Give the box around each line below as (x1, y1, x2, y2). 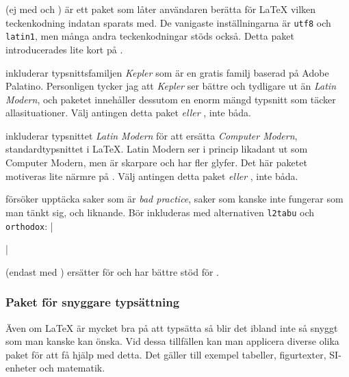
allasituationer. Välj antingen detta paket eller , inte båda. (5, 105, 251, 120)
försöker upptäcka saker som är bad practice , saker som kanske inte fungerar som (5, 192, 344, 206)
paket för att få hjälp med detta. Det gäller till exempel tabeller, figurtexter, (5, 347, 326, 361)
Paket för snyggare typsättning (5, 294, 180, 311)
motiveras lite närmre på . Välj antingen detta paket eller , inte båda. (5, 168, 298, 183)
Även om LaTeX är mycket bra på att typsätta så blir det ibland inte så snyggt (5, 320, 338, 335)
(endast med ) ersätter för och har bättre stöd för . (5, 264, 219, 278)
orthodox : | (5, 218, 53, 233)
